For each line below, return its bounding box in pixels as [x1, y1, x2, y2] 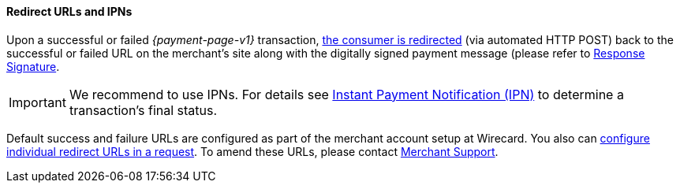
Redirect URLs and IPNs [6, 5, 133, 18]
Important [9, 94, 66, 110]
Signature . [6, 59, 60, 73]
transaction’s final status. [69, 102, 218, 118]
